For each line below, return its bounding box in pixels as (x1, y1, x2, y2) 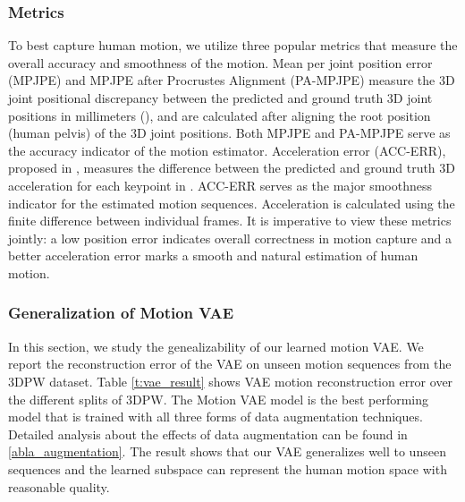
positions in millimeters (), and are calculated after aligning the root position (8, 106, 431, 124)
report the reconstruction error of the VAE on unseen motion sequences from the (8, 354, 452, 373)
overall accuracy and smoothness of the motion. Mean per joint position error (8, 53, 433, 72)
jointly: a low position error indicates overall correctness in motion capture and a (8, 228, 452, 247)
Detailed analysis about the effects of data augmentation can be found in (8, 424, 408, 443)
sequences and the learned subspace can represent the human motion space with (8, 459, 447, 478)
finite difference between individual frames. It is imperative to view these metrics (8, 211, 452, 230)
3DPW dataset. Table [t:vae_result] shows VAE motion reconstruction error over (8, 371, 453, 390)
